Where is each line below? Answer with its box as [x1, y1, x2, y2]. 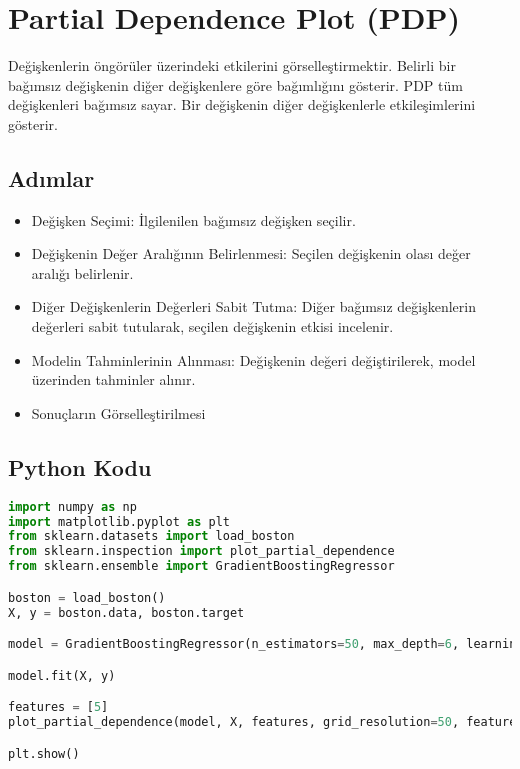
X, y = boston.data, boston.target [8, 605, 245, 620]
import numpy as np [8, 499, 137, 514]
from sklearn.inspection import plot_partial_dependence [8, 544, 395, 559]
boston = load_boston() [8, 590, 166, 605]
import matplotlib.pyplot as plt [8, 514, 230, 529]
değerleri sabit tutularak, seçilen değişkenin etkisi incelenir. [31, 316, 394, 337]
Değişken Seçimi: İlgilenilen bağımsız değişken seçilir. [31, 209, 356, 230]
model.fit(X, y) [8, 668, 116, 683]
